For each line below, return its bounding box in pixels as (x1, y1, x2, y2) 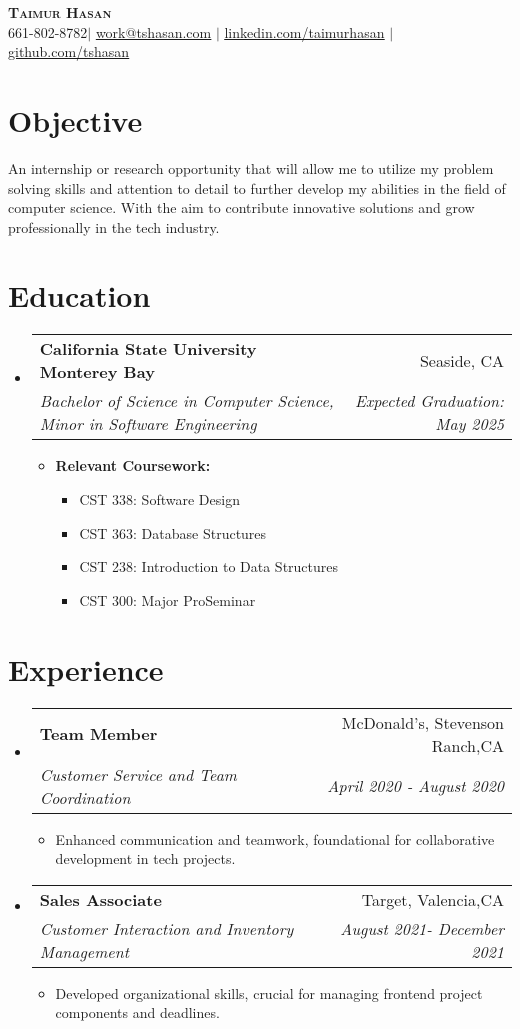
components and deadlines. (55, 1002, 220, 1023)
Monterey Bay (39, 360, 155, 384)
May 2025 (435, 412, 504, 436)
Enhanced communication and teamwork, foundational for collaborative (55, 828, 495, 849)
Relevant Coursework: (55, 455, 211, 476)
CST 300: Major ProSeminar (79, 589, 256, 610)
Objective (8, 99, 143, 140)
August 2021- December (340, 916, 504, 940)
